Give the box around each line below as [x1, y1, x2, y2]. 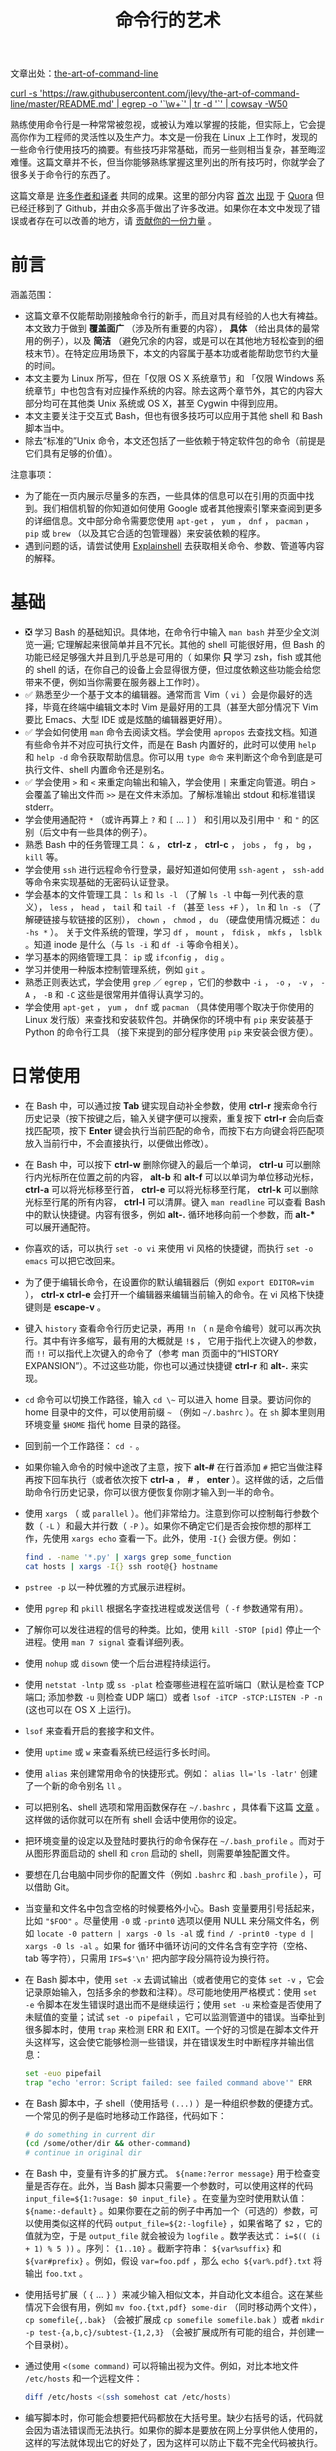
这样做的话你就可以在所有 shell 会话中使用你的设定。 [24, 1813, 243, 1825]
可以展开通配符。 [24, 1221, 96, 1233]
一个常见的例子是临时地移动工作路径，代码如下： [24, 2109, 227, 2121]
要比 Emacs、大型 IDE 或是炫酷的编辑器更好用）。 [24, 714, 228, 726]
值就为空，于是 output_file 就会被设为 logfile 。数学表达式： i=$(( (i [24, 2230, 321, 2242]
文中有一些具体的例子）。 [51, 826, 153, 838]
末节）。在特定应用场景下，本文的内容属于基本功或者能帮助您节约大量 [33, 347, 319, 360]
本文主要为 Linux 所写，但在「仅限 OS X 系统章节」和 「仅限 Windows [24, 372, 315, 385]
